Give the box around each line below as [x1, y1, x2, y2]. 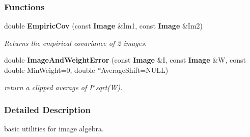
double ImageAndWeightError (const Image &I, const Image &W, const [4, 54, 246, 65]
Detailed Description [4, 103, 91, 116]
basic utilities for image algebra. [4, 123, 104, 134]
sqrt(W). [95, 81, 123, 92]
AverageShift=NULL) [101, 65, 169, 75]
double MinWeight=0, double [4, 65, 95, 75]
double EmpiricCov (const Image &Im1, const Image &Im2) [4, 20, 203, 31]
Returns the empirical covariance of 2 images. [4, 37, 147, 48]
